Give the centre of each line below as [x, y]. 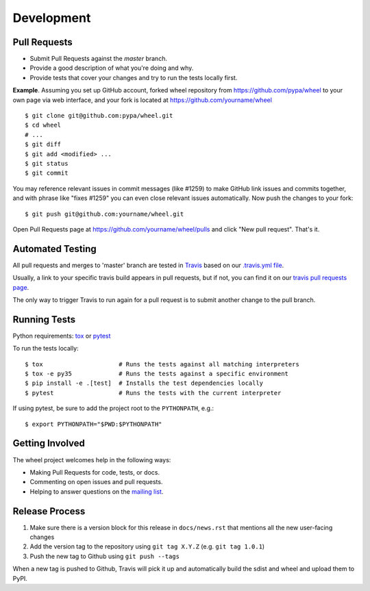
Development [52, 18]
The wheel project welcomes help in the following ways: [92, 460]
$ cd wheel [43, 125]
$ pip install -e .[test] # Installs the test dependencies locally [144, 383]
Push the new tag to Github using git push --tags [104, 556]
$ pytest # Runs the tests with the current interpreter [153, 393]
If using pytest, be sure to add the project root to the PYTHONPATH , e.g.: [113, 408]
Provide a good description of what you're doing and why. [112, 68]
